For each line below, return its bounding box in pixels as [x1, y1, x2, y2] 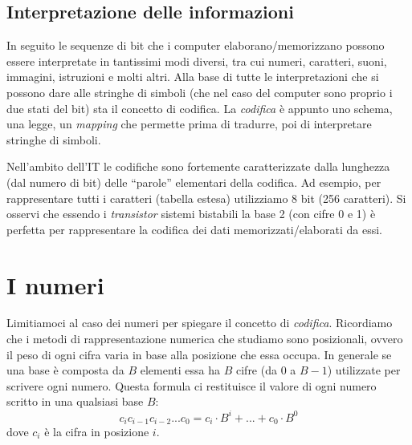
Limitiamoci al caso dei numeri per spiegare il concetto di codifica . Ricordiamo [6, 314, 393, 331]
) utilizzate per [327, 362, 401, 378]
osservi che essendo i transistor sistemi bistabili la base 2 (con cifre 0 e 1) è [6, 205, 376, 222]
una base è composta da [6, 362, 124, 378]
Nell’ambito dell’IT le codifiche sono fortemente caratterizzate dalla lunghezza [6, 158, 390, 175]
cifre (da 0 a [235, 362, 296, 378]
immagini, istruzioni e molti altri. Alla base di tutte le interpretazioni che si [6, 68, 379, 85]
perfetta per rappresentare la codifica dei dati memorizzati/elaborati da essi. [6, 220, 382, 237]
